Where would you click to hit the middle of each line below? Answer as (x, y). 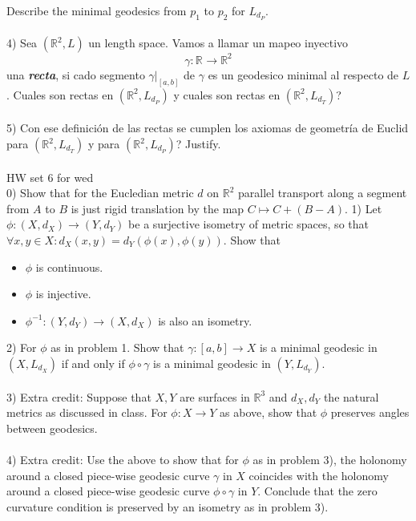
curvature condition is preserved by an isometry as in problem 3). (168, 506)
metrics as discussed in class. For (87, 412)
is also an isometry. (205, 320)
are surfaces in (215, 396)
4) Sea (22, 43)
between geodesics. (52, 428)
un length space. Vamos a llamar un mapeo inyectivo (218, 43)
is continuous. (69, 267)
